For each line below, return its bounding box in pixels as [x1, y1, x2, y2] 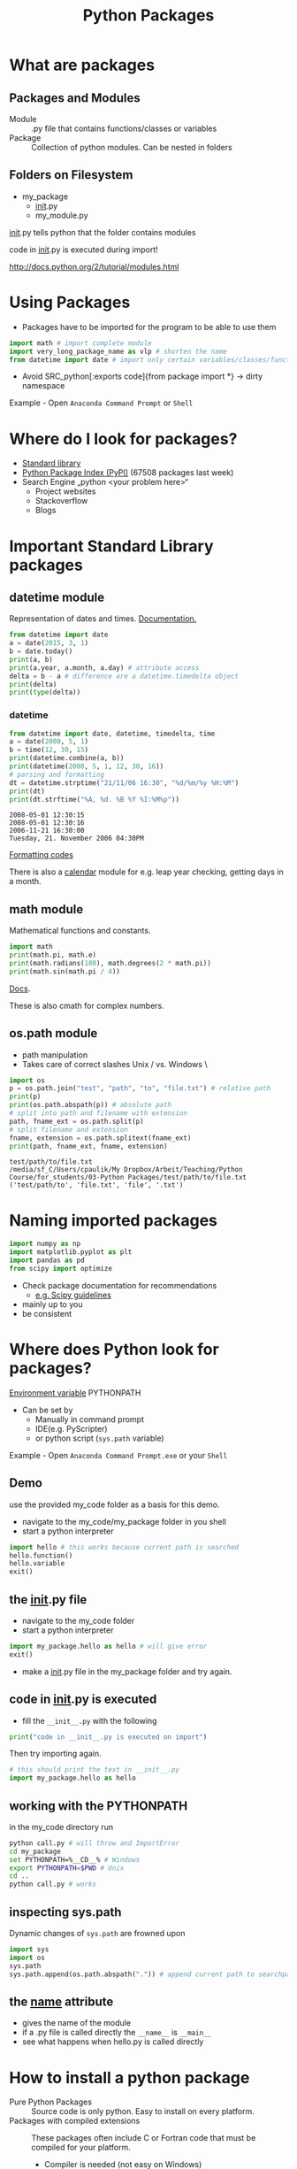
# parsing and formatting [9, 770, 104, 779]
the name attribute [9, 1994, 114, 2009]
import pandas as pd [9, 1256, 86, 1265]
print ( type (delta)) [9, 688, 81, 697]
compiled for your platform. [31, 2142, 131, 2153]
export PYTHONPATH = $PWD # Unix [9, 1864, 125, 1873]
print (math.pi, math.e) [9, 950, 97, 960]
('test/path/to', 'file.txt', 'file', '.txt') [9, 1181, 184, 1190]
